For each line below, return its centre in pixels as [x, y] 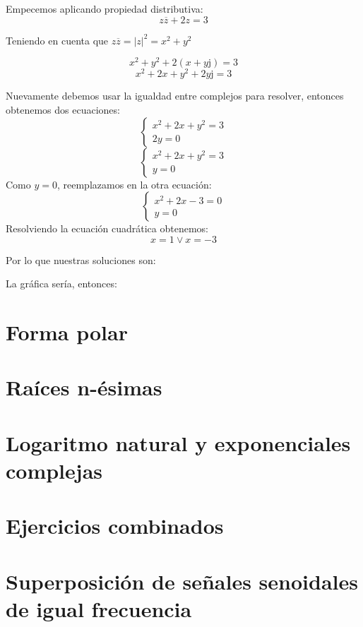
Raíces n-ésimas [84, 387]
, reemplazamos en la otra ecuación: [134, 184]
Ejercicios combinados [115, 526]
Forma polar [67, 332]
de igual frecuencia [99, 608]
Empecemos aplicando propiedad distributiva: [105, 8]
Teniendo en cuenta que [57, 40]
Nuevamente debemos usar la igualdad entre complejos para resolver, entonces [175, 96]
